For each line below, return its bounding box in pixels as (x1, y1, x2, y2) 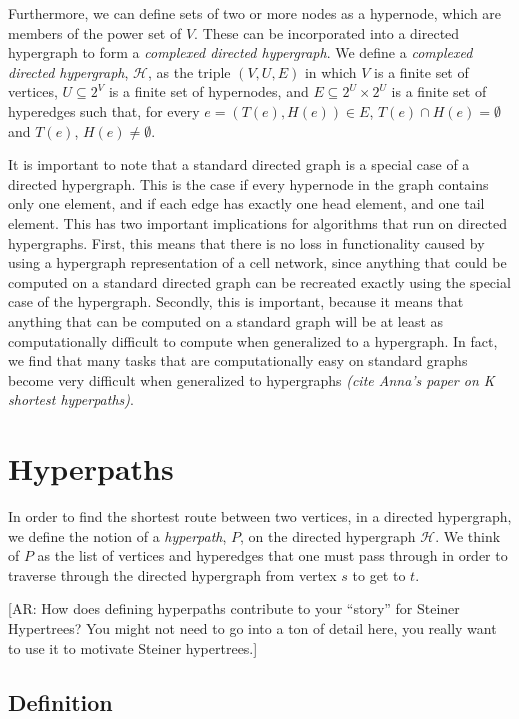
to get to (352, 564, 406, 585)
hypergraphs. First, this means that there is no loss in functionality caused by (8, 232, 485, 253)
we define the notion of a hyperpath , (8, 525, 227, 546)
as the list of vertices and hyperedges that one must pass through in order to (37, 545, 508, 566)
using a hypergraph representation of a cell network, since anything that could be (8, 252, 507, 273)
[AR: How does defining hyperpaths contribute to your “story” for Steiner (8, 598, 460, 619)
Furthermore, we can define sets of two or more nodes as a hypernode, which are (8, 3, 502, 23)
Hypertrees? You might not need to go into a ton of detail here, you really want (8, 617, 497, 638)
